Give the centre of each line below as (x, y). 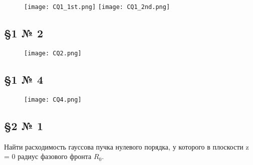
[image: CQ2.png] (53, 53)
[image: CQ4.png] (53, 99)
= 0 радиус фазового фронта (48, 156)
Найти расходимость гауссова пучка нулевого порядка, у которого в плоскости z (126, 146)
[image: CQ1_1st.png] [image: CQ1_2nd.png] (97, 7)
